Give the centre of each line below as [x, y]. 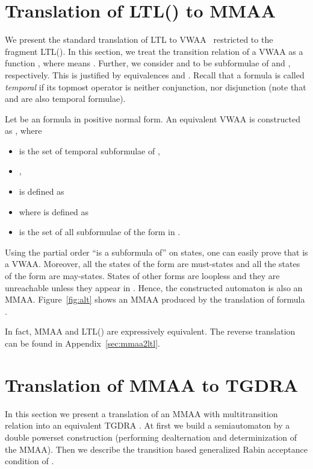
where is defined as [54, 211]
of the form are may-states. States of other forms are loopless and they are [142, 276]
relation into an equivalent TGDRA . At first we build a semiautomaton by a [147, 425]
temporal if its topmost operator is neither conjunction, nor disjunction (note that [156, 87]
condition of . [29, 461]
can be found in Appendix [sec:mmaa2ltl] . [82, 343]
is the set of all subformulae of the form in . [100, 232]
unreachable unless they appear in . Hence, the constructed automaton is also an [154, 287]
